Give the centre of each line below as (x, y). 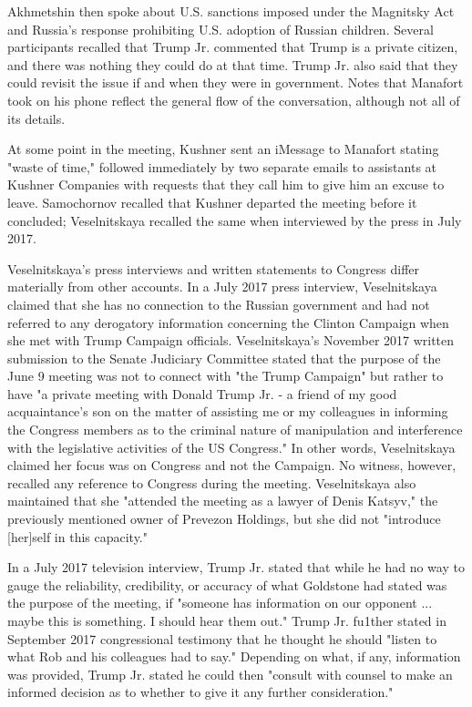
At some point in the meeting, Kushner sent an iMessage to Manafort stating (223, 149)
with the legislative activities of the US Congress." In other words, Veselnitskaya (231, 447)
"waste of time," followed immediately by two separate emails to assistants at (222, 166)
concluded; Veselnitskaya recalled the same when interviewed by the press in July (235, 220)
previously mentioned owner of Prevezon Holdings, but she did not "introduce (224, 519)
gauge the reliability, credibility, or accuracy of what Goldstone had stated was (227, 584)
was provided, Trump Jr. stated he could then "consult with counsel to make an (230, 674)
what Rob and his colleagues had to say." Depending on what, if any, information (234, 656)
